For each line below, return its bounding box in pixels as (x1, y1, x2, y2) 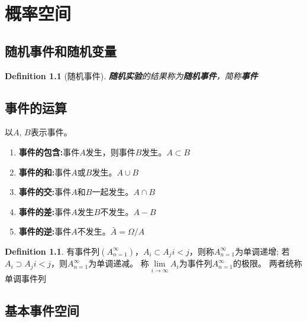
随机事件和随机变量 (5, 41, 117, 60)
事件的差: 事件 (18, 205, 72, 217)
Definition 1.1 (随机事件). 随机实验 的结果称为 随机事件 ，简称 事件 (5, 69, 258, 82)
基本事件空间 (5, 301, 79, 319)
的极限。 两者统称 (233, 257, 302, 269)
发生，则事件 (85, 145, 135, 158)
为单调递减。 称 (88, 257, 149, 269)
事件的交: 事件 (18, 186, 72, 198)
